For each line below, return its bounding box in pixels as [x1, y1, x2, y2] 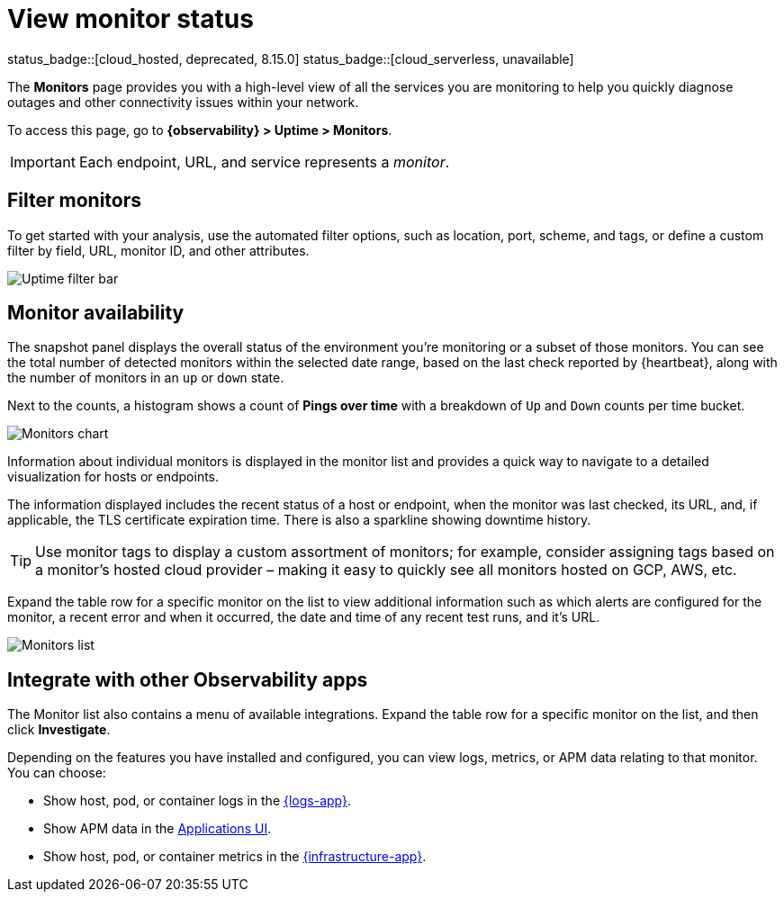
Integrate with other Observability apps [7, 668, 368, 691]
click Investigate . [7, 722, 111, 738]
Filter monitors [7, 189, 142, 212]
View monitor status [7, 4, 254, 34]
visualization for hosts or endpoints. [7, 469, 220, 485]
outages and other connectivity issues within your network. [7, 94, 359, 110]
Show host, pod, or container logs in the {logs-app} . [43, 793, 352, 809]
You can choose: [7, 765, 106, 781]
